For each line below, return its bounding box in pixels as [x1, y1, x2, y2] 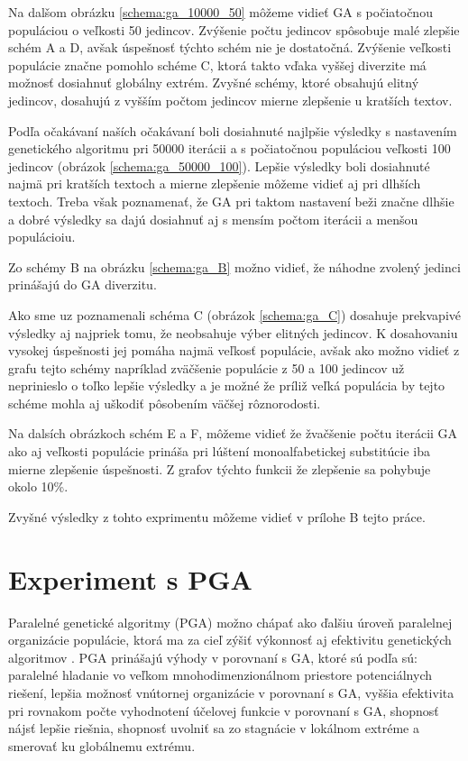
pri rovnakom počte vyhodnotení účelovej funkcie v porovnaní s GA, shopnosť [8, 701, 439, 720]
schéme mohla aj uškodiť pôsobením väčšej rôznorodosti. [8, 393, 321, 412]
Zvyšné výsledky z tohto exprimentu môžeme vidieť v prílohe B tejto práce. [8, 507, 426, 526]
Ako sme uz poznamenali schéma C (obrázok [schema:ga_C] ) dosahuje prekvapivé [8, 305, 462, 324]
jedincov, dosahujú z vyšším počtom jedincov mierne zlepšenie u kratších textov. [8, 90, 453, 109]
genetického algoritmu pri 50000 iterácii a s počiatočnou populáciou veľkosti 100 [8, 139, 451, 158]
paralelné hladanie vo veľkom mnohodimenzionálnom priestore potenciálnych [8, 665, 433, 684]
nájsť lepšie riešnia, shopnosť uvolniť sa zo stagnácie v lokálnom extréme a [8, 719, 419, 738]
